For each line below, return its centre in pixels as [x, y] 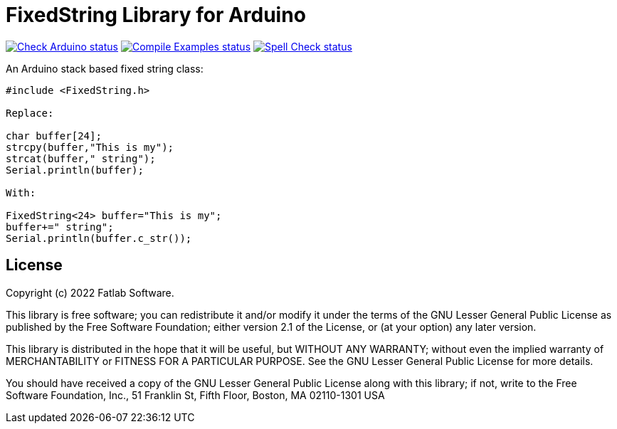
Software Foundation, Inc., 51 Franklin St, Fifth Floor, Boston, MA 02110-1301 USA [195, 395]
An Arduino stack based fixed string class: [105, 68]
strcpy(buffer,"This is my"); [90, 147]
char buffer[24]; [54, 136]
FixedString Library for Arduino [156, 15]
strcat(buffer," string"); [81, 158]
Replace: [30, 113]
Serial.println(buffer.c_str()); [99, 238]
